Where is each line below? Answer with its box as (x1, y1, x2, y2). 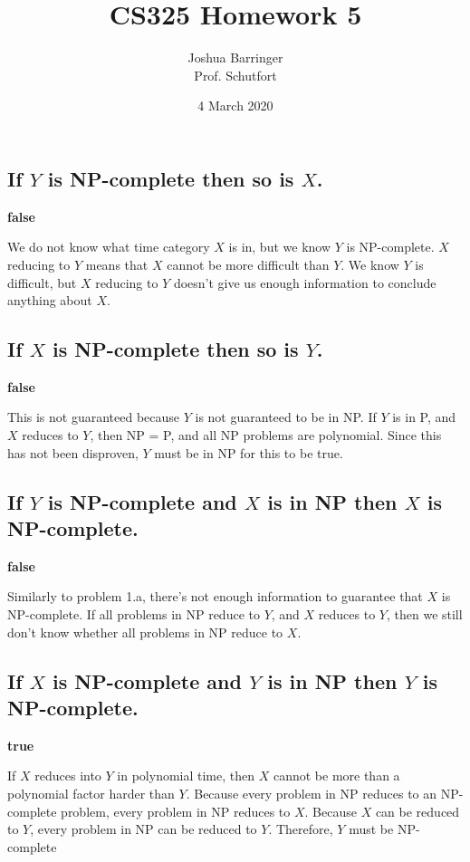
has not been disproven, (7, 443, 139, 462)
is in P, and (392, 407, 456, 426)
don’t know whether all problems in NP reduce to (7, 622, 283, 641)
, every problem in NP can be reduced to (30, 819, 257, 838)
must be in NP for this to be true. (154, 443, 343, 462)
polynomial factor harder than (7, 784, 175, 803)
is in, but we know (228, 237, 331, 256)
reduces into (34, 766, 101, 785)
